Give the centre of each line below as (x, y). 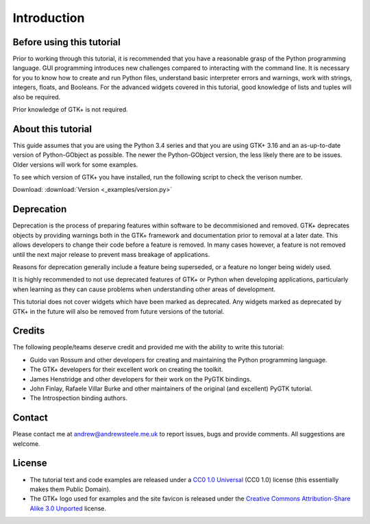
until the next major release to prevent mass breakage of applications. (111, 254)
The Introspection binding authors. (79, 398)
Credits (29, 331)
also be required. (37, 97)
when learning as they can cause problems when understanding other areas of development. (144, 289)
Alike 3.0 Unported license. (68, 508)
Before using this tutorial (67, 42)
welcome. (26, 444)
